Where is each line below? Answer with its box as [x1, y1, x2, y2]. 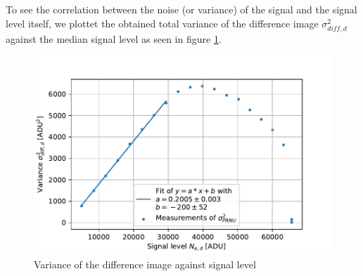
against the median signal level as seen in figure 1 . [6, 31, 222, 46]
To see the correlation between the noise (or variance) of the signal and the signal [6, 2, 357, 16]
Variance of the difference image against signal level [34, 256, 256, 271]
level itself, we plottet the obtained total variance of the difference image [6, 15, 319, 30]
